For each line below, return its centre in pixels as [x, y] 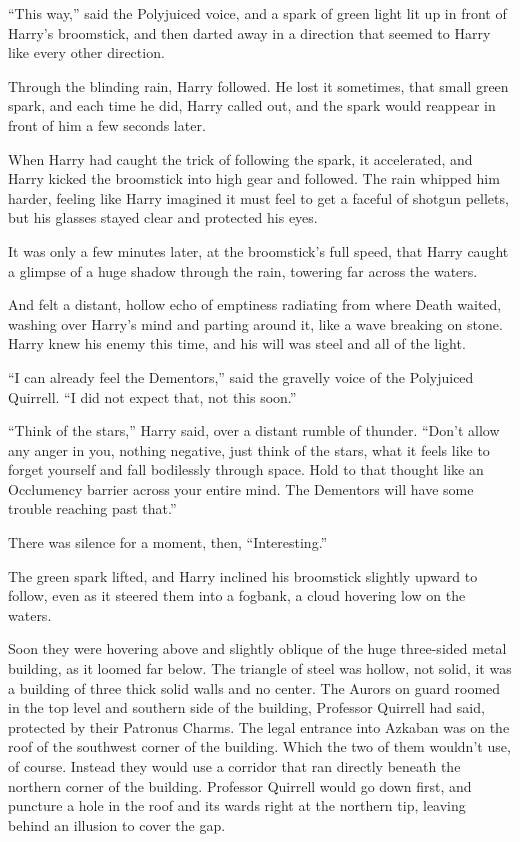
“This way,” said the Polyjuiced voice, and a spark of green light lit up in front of [257, 13]
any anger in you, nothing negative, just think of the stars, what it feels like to [249, 449]
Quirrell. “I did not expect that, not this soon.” [152, 396]
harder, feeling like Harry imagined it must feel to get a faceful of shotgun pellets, [258, 197]
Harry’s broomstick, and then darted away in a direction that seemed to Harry [249, 32]
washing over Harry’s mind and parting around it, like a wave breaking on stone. [255, 323]
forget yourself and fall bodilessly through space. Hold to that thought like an [246, 469]
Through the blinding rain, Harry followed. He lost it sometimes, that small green [258, 85]
